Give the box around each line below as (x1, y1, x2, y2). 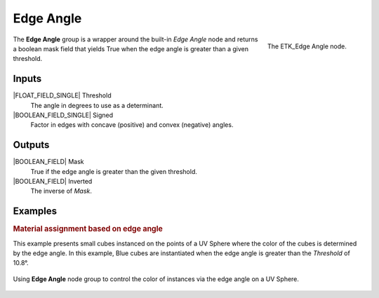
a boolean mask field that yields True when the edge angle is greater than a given (13, 44, 249, 53)
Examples (13, 205, 58, 217)
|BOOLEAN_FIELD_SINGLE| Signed (13, 111, 114, 119)
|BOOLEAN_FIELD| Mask (13, 158, 84, 166)
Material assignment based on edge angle (13, 224, 163, 234)
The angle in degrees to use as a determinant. (30, 101, 164, 109)
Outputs (13, 139, 50, 151)
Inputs (13, 73, 42, 85)
